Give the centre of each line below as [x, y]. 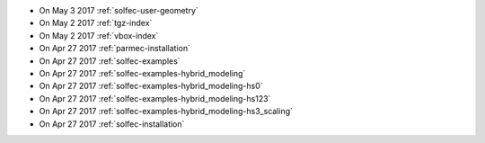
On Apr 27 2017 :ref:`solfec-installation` [112, 124]
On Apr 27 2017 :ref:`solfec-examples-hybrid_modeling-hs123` [155, 98]
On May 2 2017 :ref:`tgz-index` [96, 23]
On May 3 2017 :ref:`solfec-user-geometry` [119, 10]
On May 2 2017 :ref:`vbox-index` [99, 35]
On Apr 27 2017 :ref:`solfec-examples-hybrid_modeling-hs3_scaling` [166, 112]
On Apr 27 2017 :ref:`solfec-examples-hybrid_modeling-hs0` [151, 86]
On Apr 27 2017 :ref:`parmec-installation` [115, 49]
